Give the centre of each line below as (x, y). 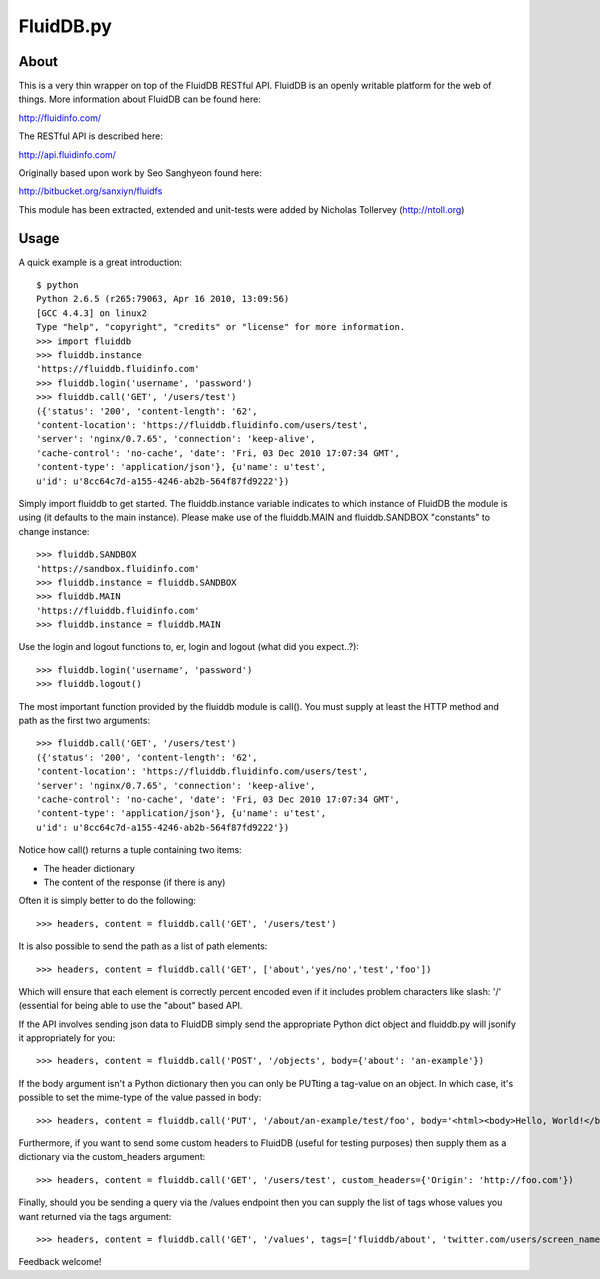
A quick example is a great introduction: (100, 262)
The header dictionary (89, 868)
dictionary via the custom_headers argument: (112, 1157)
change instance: (54, 531)
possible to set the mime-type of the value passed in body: (140, 1097)
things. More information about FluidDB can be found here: (140, 99)
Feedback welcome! (60, 1262)
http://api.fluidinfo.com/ (67, 154)
